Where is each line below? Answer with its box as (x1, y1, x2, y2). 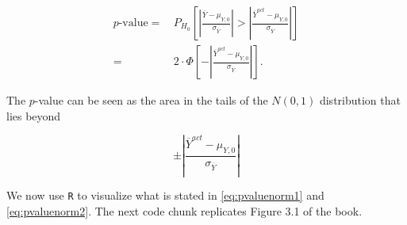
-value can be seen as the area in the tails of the (34, 92, 268, 109)
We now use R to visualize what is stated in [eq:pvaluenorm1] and (6, 187, 324, 204)
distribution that (319, 92, 401, 109)
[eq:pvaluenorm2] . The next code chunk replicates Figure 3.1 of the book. (6, 202, 363, 219)
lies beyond (6, 107, 61, 124)
